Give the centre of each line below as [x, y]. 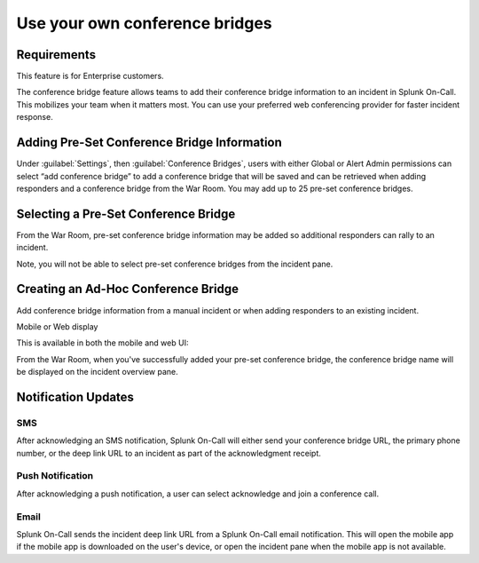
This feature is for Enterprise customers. [90, 76]
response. [35, 117]
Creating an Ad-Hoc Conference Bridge [128, 289]
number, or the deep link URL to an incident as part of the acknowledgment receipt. [169, 453]
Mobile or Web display [57, 326]
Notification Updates [75, 396]
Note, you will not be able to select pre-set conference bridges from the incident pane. [175, 264]
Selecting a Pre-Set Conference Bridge [126, 214]
